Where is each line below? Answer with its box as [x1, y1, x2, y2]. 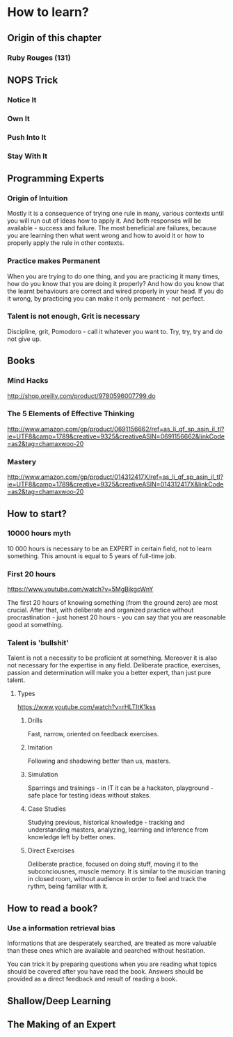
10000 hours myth [7, 528, 72, 538]
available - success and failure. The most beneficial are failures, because [7, 224, 217, 232]
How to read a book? [7, 902, 98, 914]
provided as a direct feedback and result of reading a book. [7, 975, 177, 983]
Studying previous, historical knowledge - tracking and [27, 818, 185, 827]
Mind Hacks [7, 376, 49, 386]
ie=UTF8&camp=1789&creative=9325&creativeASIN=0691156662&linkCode [7, 432, 225, 441]
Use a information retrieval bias [7, 923, 116, 933]
